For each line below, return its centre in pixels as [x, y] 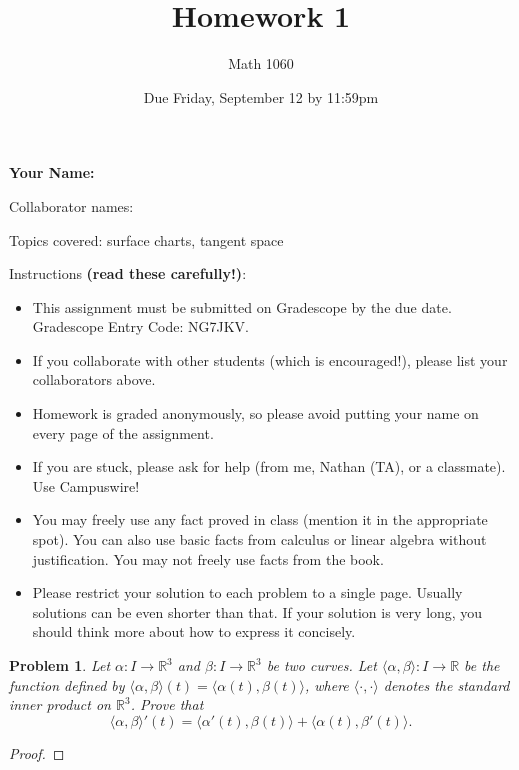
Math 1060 [261, 63]
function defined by [67, 684]
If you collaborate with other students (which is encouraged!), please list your [270, 359]
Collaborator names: [71, 205]
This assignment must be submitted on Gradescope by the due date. [242, 306]
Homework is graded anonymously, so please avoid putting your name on [255, 413]
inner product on [60, 704]
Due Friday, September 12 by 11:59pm [261, 96]
